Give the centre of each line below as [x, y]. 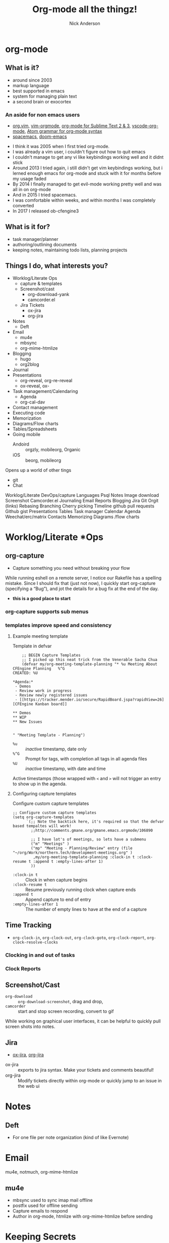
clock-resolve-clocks [35, 942]
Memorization [27, 418]
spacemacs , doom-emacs [40, 137]
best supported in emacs [38, 91]
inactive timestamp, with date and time [65, 769]
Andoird [21, 444]
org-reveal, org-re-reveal [46, 380]
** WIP [19, 717]
